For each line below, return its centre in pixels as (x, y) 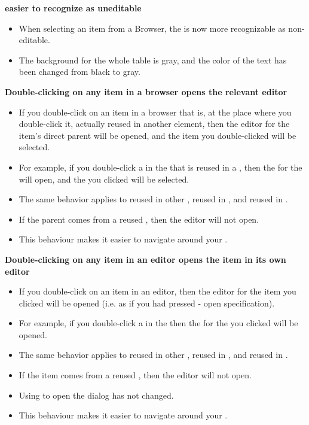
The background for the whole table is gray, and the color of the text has (153, 60)
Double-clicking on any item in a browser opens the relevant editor (146, 91)
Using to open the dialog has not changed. (96, 395)
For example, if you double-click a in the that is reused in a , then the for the (160, 167)
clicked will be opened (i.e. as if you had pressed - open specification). (147, 303)
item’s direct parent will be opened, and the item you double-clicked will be (157, 135)
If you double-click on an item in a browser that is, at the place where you (155, 112)
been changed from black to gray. (79, 72)
